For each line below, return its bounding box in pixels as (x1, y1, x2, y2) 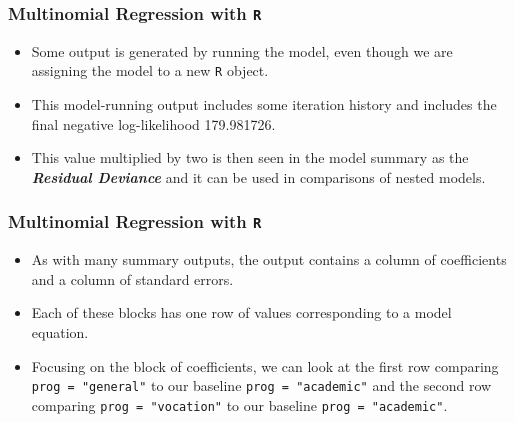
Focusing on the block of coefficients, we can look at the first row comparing (31, 355, 499, 376)
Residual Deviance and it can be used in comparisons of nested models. (31, 166, 486, 187)
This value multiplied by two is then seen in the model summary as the (31, 147, 469, 168)
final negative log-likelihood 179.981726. (31, 113, 276, 134)
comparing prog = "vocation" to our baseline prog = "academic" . (31, 394, 448, 415)
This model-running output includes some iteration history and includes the (31, 94, 497, 115)
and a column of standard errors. (31, 268, 234, 289)
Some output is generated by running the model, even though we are (31, 40, 453, 61)
